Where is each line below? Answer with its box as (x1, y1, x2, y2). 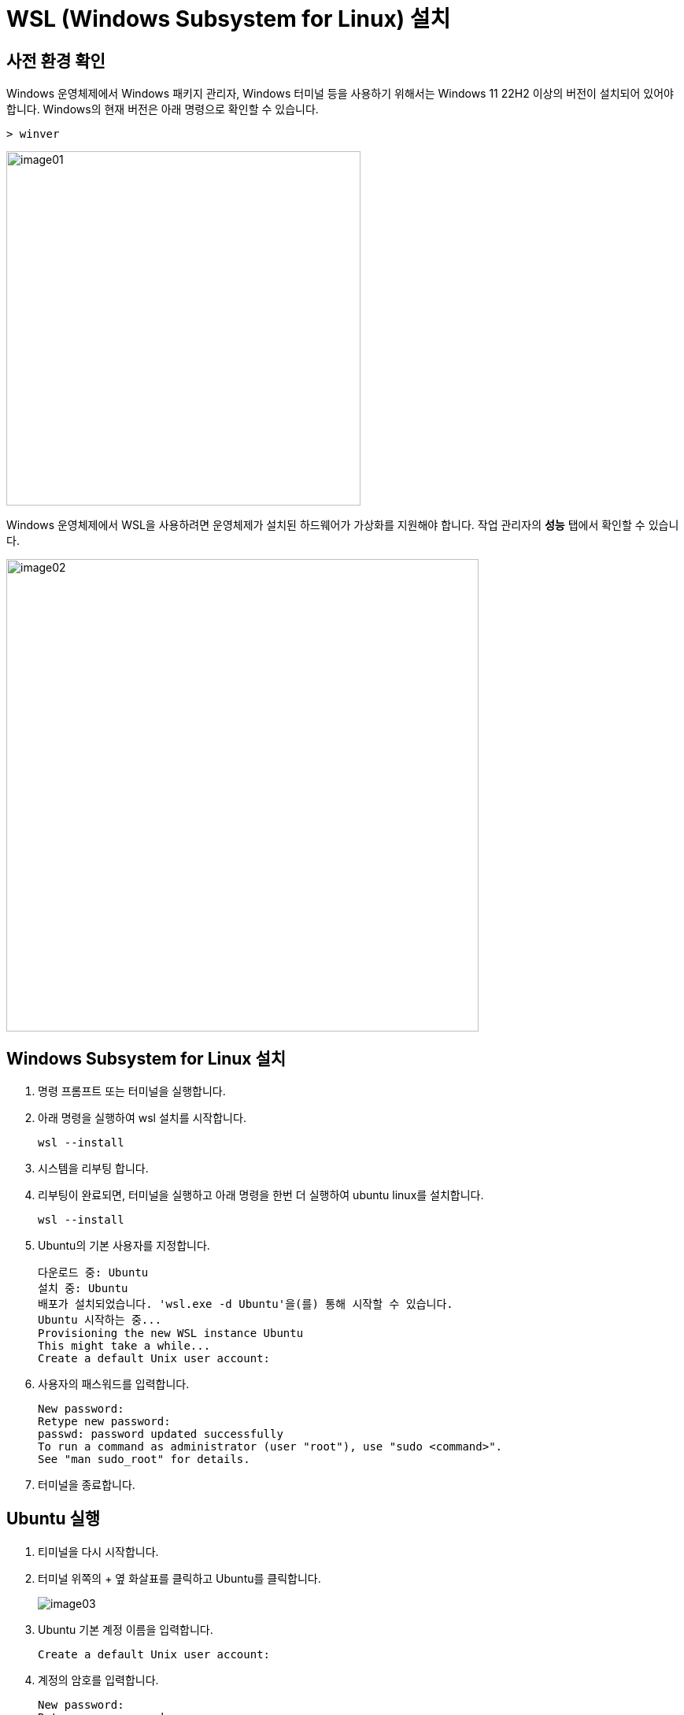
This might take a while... (38, 1339, 211, 1353)
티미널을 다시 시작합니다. (38, 1544, 159, 1558)
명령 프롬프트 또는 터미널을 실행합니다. (38, 1084, 226, 1098)
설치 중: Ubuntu (38, 1282, 128, 1295)
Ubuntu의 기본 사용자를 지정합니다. (38, 1239, 210, 1253)
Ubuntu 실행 (6, 1509, 101, 1529)
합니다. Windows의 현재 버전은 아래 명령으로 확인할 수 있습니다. (6, 102, 319, 117)
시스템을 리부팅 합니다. (38, 1161, 149, 1176)
